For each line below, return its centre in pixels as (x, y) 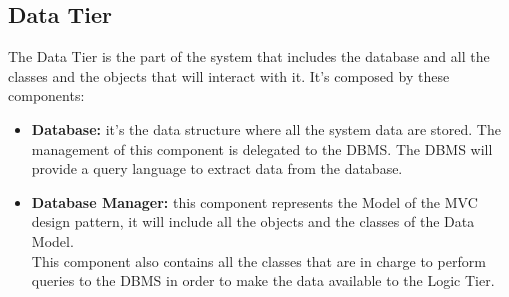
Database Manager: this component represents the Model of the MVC (254, 201)
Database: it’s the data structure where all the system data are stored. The (266, 128)
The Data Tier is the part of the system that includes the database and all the (249, 56)
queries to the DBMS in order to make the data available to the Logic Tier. (263, 280)
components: (46, 95)
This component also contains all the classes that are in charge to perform (258, 260)
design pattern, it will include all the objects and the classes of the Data (253, 221)
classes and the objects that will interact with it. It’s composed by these (229, 75)
